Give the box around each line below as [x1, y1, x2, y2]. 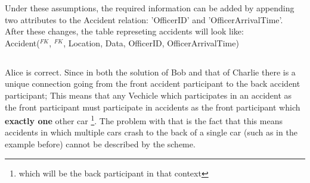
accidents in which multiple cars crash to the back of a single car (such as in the [5, 126, 297, 138]
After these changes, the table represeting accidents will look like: [5, 25, 244, 37]
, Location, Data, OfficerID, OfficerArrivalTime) [63, 36, 239, 49]
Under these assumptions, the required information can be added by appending [5, 2, 294, 14]
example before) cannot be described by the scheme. [5, 137, 196, 150]
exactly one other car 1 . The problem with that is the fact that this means [5, 113, 283, 127]
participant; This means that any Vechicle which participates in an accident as [5, 89, 292, 101]
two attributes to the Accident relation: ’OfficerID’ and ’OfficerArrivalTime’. [5, 13, 283, 26]
